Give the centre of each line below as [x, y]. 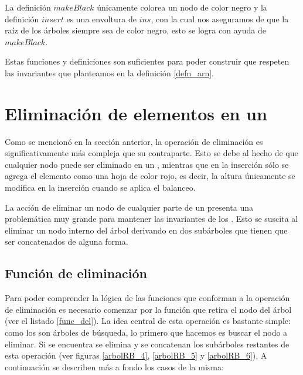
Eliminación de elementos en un [136, 113]
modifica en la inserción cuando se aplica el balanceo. [100, 187]
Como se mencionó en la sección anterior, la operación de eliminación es [134, 141]
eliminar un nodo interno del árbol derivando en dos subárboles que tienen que [146, 230]
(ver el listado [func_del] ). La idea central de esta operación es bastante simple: [148, 321]
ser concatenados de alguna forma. [67, 241]
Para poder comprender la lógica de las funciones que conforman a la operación [147, 298]
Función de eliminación [76, 273]
